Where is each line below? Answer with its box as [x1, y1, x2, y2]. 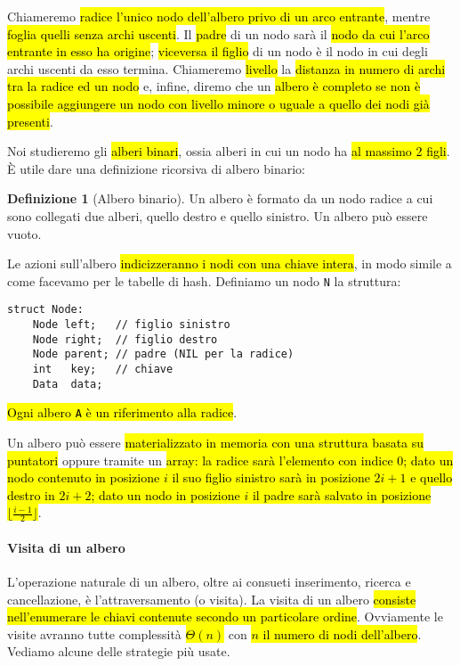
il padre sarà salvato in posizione [252, 485, 432, 504]
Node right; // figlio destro [32, 333, 218, 346]
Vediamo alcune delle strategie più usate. [7, 642, 230, 661]
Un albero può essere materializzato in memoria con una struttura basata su [7, 432, 424, 451]
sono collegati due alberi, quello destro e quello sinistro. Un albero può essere [7, 206, 428, 225]
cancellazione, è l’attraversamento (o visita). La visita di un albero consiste [7, 589, 416, 608]
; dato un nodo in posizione [91, 485, 240, 504]
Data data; [32, 377, 103, 391]
